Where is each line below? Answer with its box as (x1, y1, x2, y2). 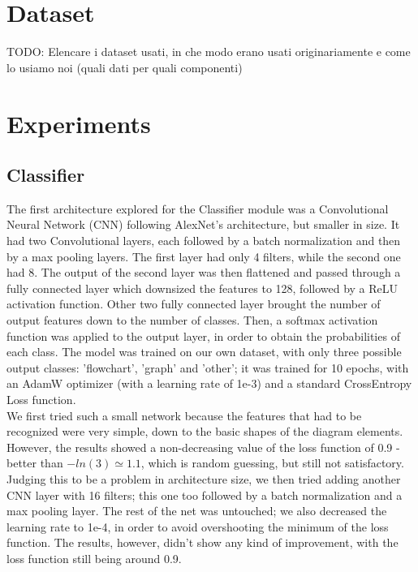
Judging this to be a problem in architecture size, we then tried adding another (6, 470, 401, 487)
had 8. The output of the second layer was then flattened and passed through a (6, 264, 401, 281)
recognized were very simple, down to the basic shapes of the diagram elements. (6, 423, 403, 440)
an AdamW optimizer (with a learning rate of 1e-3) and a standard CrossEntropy (6, 375, 412, 392)
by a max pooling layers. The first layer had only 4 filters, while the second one (6, 247, 401, 264)
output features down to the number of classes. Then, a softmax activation (6, 312, 378, 329)
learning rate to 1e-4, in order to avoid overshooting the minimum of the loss (6, 518, 389, 535)
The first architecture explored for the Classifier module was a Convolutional (6, 200, 389, 217)
